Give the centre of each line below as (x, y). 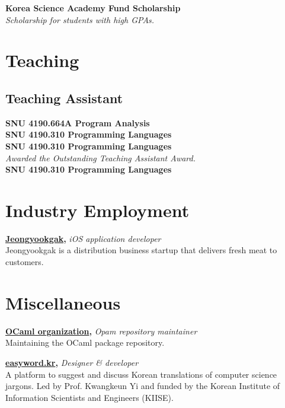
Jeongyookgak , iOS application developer (83, 238)
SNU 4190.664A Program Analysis (78, 122)
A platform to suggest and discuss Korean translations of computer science (141, 374)
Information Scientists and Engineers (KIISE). (89, 397)
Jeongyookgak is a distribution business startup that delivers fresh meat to (141, 250)
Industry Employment (97, 210)
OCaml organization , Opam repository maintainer (101, 331)
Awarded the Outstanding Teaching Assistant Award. (101, 157)
